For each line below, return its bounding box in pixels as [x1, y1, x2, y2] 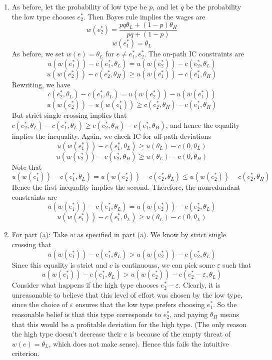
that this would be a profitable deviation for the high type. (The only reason [11, 319, 247, 329]
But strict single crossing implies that [11, 110, 127, 120]
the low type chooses [11, 11, 75, 21]
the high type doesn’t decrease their [11, 329, 122, 339]
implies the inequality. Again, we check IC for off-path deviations [11, 131, 211, 141]
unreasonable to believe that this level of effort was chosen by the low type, [11, 289, 242, 300]
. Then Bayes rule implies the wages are [83, 11, 205, 21]
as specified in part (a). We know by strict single [77, 229, 226, 240]
